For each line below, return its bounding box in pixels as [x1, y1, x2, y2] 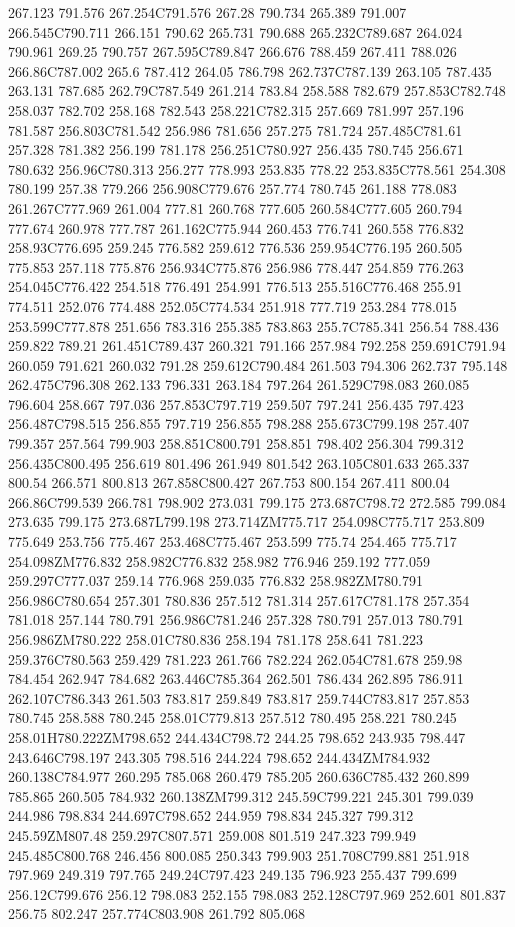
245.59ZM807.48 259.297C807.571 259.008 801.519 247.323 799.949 [8, 824, 416, 845]
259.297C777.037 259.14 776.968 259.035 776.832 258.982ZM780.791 [8, 570, 423, 591]
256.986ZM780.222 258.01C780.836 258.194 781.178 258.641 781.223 [8, 629, 423, 649]
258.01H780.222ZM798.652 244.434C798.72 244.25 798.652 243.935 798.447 [8, 726, 466, 747]
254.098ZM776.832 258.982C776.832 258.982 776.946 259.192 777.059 [8, 550, 430, 571]
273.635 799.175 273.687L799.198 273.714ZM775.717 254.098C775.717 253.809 [8, 511, 485, 532]
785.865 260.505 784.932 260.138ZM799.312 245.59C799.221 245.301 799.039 [8, 785, 474, 806]
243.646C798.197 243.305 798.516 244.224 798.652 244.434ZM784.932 [8, 746, 430, 767]
